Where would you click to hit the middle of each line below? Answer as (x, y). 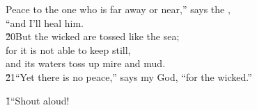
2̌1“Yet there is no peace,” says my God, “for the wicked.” (129, 76)
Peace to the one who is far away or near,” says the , (118, 9)
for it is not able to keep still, (68, 49)
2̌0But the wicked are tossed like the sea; (93, 36)
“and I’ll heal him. (45, 22)
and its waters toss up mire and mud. (86, 63)
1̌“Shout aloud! (38, 100)
